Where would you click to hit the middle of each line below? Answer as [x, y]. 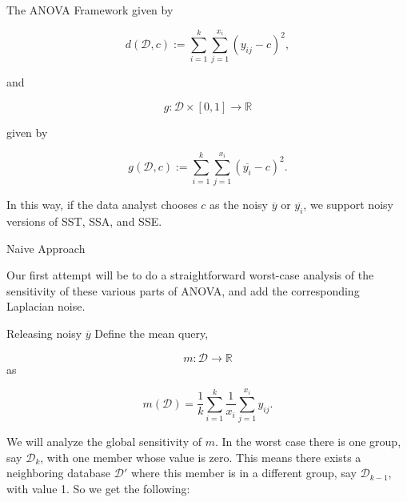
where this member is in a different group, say [243, 473]
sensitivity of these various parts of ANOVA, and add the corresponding [183, 290]
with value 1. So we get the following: [98, 488]
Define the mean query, [152, 333]
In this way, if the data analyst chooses [102, 205]
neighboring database [59, 473]
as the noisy [239, 205]
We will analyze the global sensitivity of [104, 442]
